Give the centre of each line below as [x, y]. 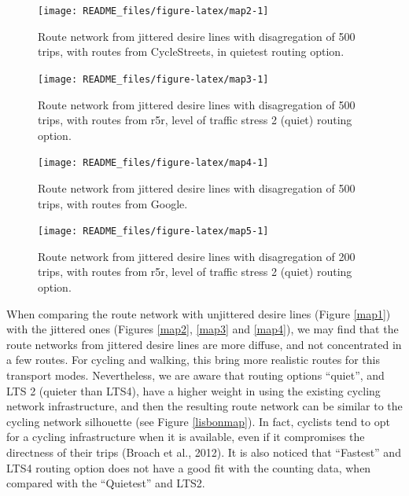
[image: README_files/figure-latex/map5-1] [153, 231]
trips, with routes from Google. [113, 203]
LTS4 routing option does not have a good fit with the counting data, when [189, 467]
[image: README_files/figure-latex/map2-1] [153, 11]
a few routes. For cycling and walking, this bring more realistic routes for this [193, 360]
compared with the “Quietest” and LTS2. [106, 483]
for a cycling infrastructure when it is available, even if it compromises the [186, 437]
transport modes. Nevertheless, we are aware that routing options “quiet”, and [195, 375]
